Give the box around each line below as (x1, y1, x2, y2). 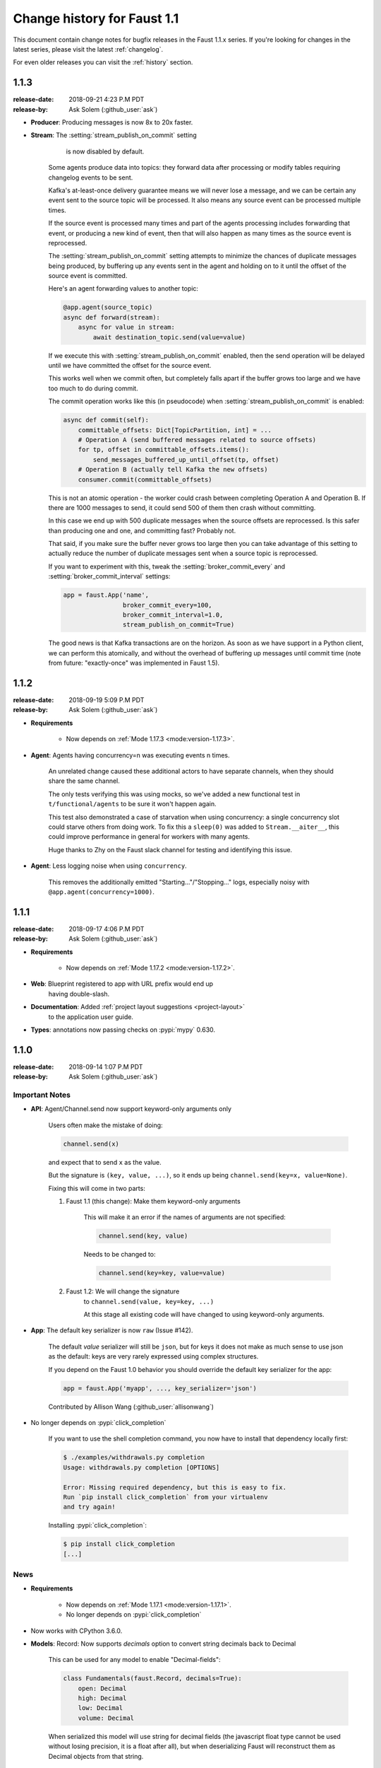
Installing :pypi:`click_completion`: (48, 1521, 147, 1530)
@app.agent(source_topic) (63, 303, 153, 311)
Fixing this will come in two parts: (48, 1184, 146, 1192)
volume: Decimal (78, 1714, 134, 1722)
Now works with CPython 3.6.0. (30, 1627, 123, 1635)
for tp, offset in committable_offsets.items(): (78, 446, 250, 454)
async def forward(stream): (63, 313, 160, 321)
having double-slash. (48, 989, 110, 998)
